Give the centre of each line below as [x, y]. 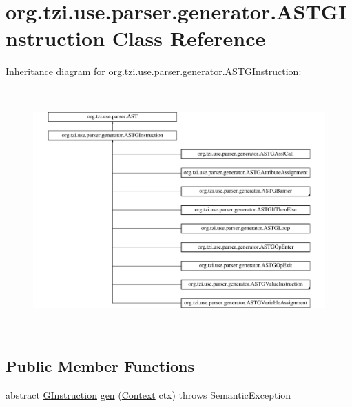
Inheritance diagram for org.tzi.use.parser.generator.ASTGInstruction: [154, 71]
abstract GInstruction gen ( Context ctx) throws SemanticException [148, 394]
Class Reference [189, 38]
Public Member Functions [100, 365]
